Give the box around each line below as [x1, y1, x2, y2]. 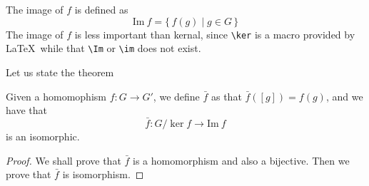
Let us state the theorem [6, 64, 114, 79]
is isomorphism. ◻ [62, 167, 144, 182]
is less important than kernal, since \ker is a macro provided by [74, 26, 355, 41]
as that [211, 88, 242, 103]
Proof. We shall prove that [6, 153, 121, 167]
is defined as [74, 2, 128, 16]
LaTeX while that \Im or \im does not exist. [6, 41, 201, 56]
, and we [325, 88, 363, 103]
